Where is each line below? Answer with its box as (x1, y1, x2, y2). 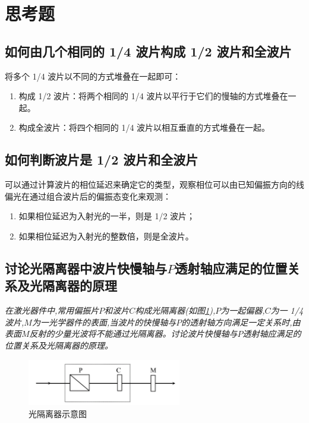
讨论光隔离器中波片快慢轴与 (5, 258, 167, 277)
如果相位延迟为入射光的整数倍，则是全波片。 (18, 229, 194, 242)
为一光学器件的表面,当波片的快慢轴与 (31, 315, 176, 328)
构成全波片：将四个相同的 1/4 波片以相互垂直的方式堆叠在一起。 (18, 121, 270, 134)
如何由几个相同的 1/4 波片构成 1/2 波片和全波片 (5, 42, 292, 60)
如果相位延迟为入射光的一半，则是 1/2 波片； (18, 210, 196, 222)
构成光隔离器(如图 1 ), (135, 304, 216, 317)
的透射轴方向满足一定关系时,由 (181, 315, 301, 328)
